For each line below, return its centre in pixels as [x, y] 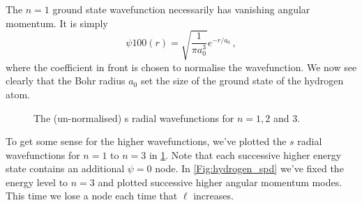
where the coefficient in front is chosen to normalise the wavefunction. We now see [181, 67]
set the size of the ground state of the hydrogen [242, 81]
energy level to [37, 182]
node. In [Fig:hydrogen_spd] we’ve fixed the [249, 168]
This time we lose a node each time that [92, 196]
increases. [213, 196]
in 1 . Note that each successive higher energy [245, 154]
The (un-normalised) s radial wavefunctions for [134, 117]
